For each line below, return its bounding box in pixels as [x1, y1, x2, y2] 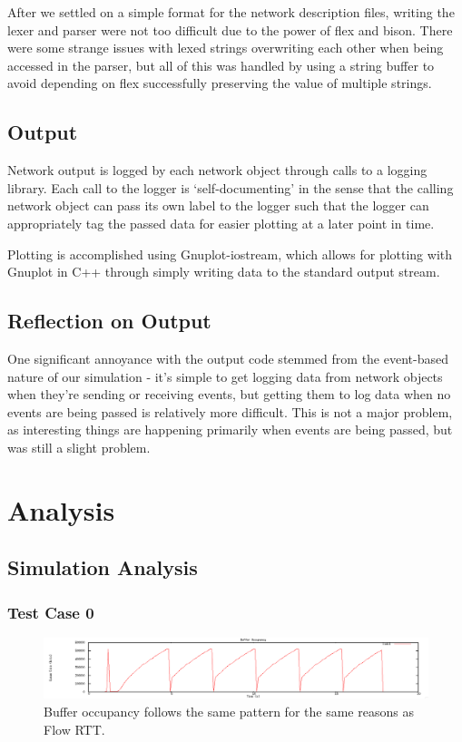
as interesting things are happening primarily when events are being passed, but [7, 420, 453, 439]
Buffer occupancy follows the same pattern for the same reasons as [44, 701, 414, 720]
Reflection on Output [7, 307, 211, 335]
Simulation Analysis [7, 553, 198, 581]
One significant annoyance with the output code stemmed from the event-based [7, 348, 448, 367]
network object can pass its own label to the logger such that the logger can [7, 196, 429, 215]
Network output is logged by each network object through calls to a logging [7, 161, 428, 180]
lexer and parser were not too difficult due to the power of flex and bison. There [7, 20, 453, 39]
